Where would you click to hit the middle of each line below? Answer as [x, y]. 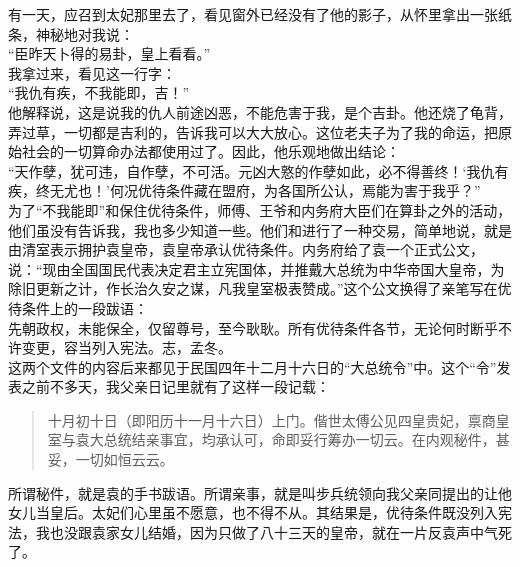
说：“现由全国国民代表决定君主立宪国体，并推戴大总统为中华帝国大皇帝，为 [256, 268]
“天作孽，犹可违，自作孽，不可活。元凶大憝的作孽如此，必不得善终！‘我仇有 [258, 170]
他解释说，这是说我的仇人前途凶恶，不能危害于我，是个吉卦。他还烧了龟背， [260, 111]
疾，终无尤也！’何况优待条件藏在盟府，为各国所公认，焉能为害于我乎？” [244, 190]
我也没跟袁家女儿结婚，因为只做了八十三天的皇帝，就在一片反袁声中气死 [273, 531]
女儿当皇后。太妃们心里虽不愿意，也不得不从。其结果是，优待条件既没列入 [253, 512]
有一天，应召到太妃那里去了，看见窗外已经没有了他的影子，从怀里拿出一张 [253, 14]
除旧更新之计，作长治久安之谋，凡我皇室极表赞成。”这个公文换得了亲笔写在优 [260, 288]
